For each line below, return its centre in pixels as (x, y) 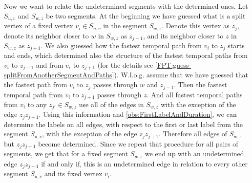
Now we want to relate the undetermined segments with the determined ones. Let (126, 6)
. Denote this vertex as (196, 26)
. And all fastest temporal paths (195, 94)
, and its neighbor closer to (183, 35)
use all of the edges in (111, 104)
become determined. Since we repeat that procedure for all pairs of (138, 143)
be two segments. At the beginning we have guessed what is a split (146, 15)
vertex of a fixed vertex (39, 26)
